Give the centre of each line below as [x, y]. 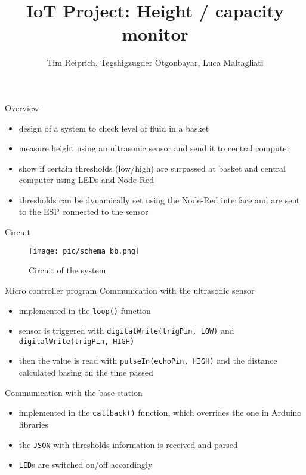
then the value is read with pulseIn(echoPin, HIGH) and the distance [148, 360]
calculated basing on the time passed [86, 372]
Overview [22, 107]
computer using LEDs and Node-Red [86, 180]
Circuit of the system [67, 270]
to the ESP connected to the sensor [84, 211]
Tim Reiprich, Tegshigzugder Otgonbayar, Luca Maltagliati [155, 63]
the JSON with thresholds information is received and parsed [128, 444]
